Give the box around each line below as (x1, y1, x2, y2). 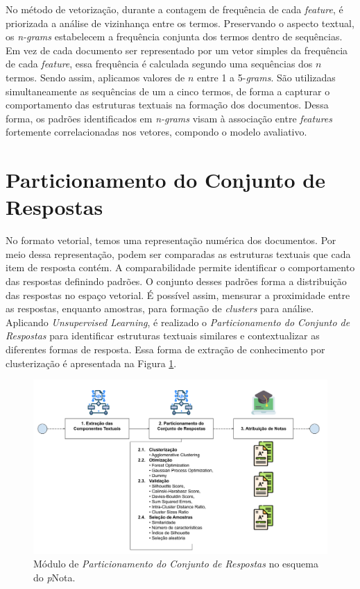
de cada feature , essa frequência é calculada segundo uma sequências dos (6, 56, 313, 71)
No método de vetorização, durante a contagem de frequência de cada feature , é (6, 2, 343, 16)
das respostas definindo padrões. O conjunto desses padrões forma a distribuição (6, 274, 347, 289)
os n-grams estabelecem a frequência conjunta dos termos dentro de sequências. (6, 29, 343, 44)
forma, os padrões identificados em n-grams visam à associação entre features (6, 111, 333, 125)
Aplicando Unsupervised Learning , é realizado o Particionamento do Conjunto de (6, 314, 350, 329)
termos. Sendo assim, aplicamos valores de (6, 70, 185, 84)
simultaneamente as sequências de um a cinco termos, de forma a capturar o (6, 83, 330, 98)
